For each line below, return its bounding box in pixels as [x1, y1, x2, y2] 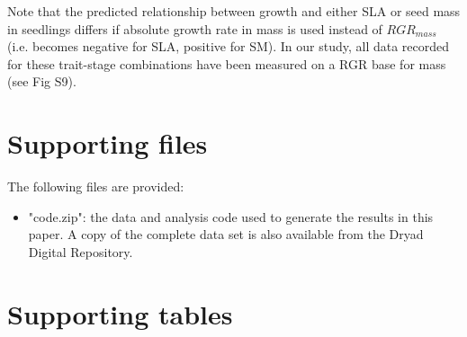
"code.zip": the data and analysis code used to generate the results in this [28, 207, 434, 226]
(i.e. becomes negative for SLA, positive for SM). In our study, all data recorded [7, 37, 450, 56]
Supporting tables [7, 295, 233, 332]
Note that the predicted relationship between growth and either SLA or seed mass [7, 2, 461, 20]
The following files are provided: [7, 177, 184, 196]
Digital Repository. [28, 242, 133, 261]
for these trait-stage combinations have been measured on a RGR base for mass [7, 54, 446, 73]
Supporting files [7, 125, 208, 162]
